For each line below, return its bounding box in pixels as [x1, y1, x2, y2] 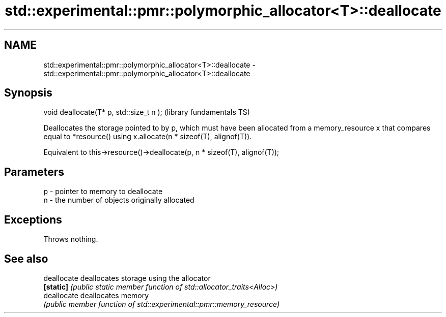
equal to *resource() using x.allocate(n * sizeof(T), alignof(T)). [43, 132, 252, 141]
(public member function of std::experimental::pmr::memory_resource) [43, 299, 280, 308]
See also [4, 252, 48, 265]
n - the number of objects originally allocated [43, 196, 194, 205]
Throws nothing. [43, 235, 98, 244]
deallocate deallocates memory [43, 291, 149, 300]
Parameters [4, 165, 64, 178]
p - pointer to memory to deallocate [43, 187, 163, 196]
